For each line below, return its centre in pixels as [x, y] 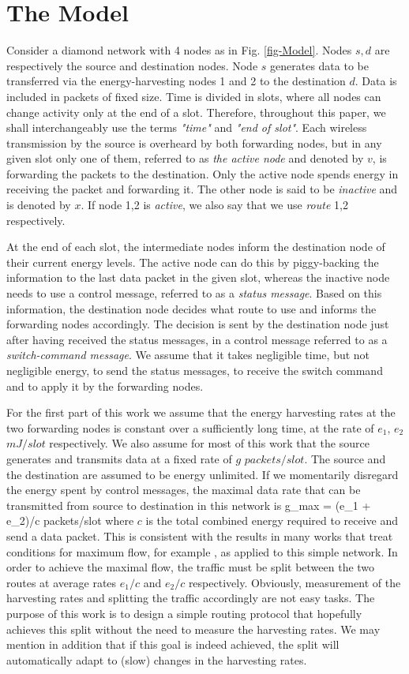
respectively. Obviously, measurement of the [295, 582]
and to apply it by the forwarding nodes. [105, 386]
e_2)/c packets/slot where [70, 520]
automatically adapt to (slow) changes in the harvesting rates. [157, 659]
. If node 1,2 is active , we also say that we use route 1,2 [214, 205]
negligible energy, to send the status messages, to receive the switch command [195, 370]
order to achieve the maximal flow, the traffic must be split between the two [191, 567]
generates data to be [319, 65]
